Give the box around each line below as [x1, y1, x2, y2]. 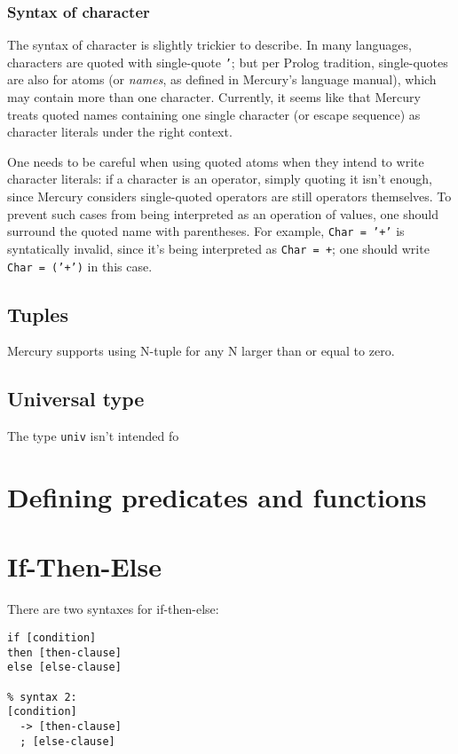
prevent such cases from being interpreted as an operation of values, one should [7, 204, 438, 223]
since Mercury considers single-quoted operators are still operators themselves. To [7, 187, 452, 206]
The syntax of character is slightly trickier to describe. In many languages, [7, 35, 412, 54]
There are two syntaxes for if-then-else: [7, 600, 219, 618]
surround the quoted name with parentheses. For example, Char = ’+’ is [7, 222, 405, 240]
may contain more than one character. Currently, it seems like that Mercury [7, 88, 421, 106]
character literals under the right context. [7, 122, 233, 141]
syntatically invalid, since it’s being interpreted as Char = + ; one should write [7, 239, 430, 257]
